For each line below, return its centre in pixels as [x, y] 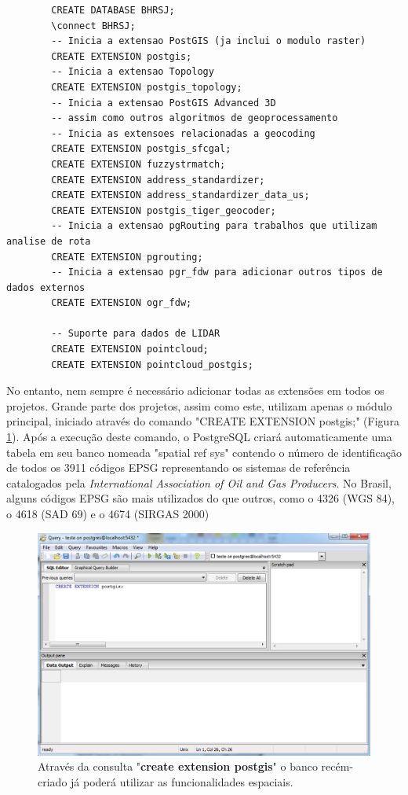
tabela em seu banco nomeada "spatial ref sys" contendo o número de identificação [204, 452]
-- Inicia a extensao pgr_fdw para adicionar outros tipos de [217, 272]
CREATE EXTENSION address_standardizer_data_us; [180, 195]
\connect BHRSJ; [93, 26]
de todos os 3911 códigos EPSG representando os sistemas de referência [178, 467]
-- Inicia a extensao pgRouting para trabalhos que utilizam [214, 226]
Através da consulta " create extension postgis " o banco [178, 766]
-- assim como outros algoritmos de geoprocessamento [195, 118]
